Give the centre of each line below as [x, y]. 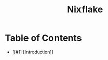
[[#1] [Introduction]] [33, 52]
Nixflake [85, 9]
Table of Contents [43, 38]
